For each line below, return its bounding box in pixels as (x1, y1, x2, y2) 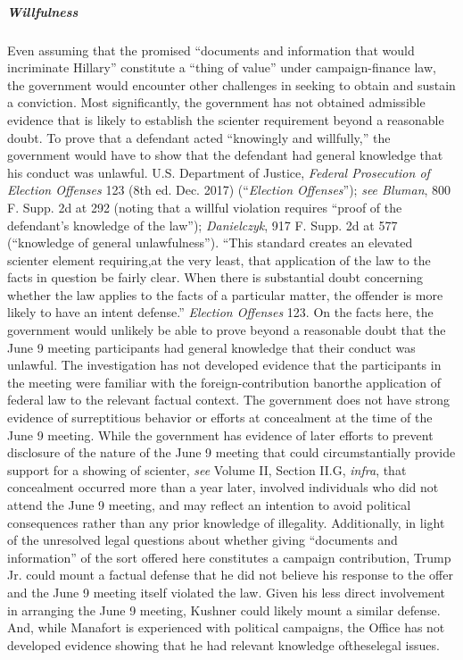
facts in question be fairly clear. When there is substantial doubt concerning (7, 268, 424, 287)
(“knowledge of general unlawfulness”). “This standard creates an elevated (7, 233, 413, 252)
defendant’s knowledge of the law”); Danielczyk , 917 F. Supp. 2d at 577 (7, 215, 398, 234)
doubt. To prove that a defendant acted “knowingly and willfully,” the (7, 128, 391, 146)
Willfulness (7, 2, 79, 21)
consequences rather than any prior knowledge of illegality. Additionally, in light (7, 513, 445, 531)
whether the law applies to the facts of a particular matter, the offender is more (7, 285, 443, 304)
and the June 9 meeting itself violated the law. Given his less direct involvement (7, 582, 445, 601)
